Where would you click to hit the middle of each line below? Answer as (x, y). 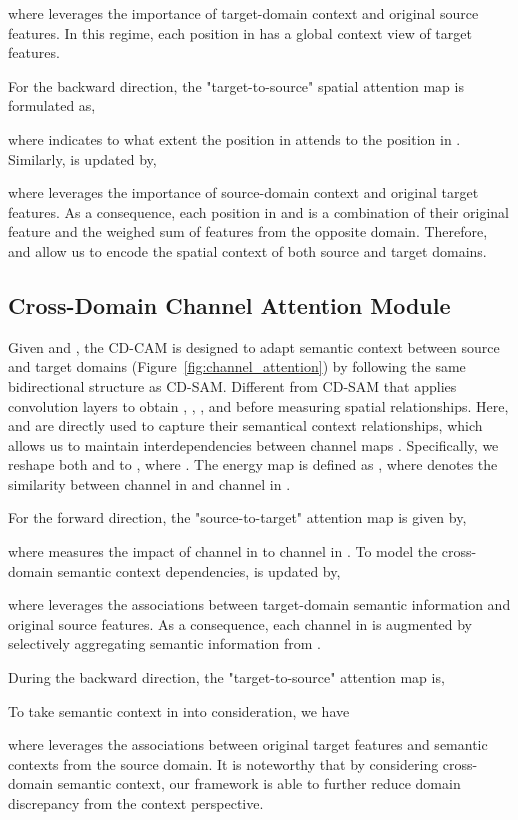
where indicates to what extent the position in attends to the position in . (234, 138)
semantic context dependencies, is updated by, (199, 570)
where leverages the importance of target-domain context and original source (243, 13)
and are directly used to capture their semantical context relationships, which (245, 425)
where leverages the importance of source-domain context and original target (243, 192)
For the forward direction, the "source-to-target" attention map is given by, (237, 517)
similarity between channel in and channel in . (149, 483)
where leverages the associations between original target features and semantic (248, 744)
